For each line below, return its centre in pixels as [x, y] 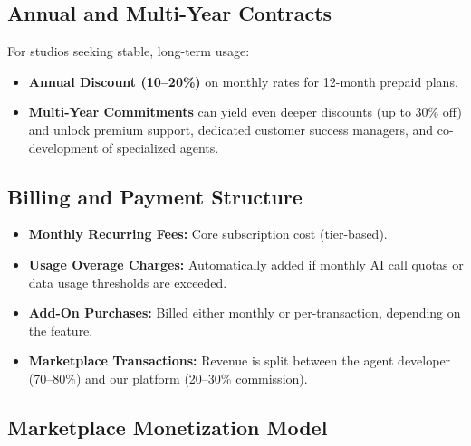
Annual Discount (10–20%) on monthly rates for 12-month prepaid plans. [243, 81]
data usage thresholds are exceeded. [128, 282]
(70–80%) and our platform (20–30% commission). [168, 378]
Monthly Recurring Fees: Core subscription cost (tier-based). [208, 234]
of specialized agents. [161, 147]
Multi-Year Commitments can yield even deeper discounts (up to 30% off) [245, 112]
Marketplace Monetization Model [168, 427]
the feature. [61, 330]
